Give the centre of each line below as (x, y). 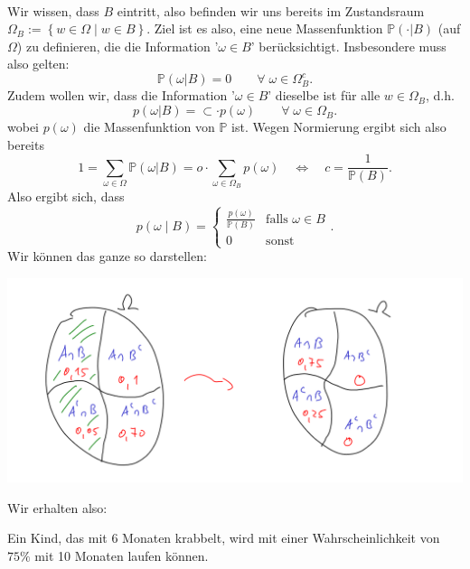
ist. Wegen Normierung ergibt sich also (339, 127)
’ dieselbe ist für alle (324, 95)
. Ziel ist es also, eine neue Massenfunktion (265, 28)
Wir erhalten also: (57, 507)
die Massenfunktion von (149, 127)
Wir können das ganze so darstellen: (107, 256)
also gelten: (38, 64)
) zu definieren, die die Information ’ (117, 46)
